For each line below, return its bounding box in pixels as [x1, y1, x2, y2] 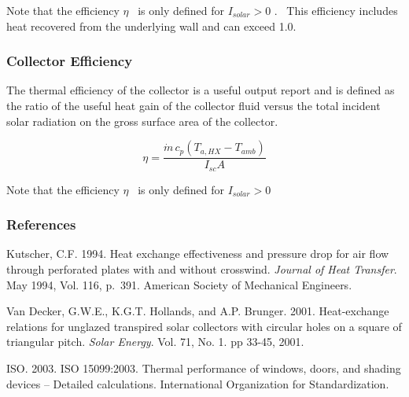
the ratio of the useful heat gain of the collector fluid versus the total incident [6, 97, 381, 113]
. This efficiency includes [274, 2, 398, 18]
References [6, 215, 76, 234]
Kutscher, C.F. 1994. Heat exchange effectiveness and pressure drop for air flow [6, 245, 389, 262]
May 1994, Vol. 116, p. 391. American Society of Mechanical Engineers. [6, 276, 352, 292]
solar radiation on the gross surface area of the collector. [6, 112, 278, 129]
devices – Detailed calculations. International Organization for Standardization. [6, 375, 389, 391]
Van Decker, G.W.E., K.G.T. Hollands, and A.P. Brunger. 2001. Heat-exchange [6, 303, 389, 319]
